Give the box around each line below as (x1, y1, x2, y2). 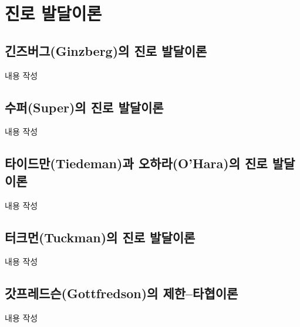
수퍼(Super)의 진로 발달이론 (5, 98, 164, 116)
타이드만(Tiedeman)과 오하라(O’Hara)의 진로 (5, 154, 268, 172)
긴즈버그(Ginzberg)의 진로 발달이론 (5, 41, 207, 59)
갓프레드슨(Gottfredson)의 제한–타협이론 (5, 284, 238, 302)
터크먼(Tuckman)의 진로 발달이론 (5, 228, 195, 246)
